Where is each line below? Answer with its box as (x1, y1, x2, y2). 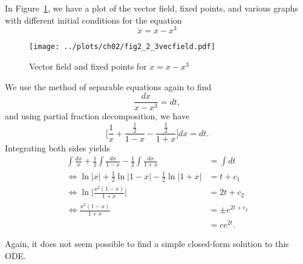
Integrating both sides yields (5, 142, 110, 154)
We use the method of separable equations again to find (5, 80, 212, 93)
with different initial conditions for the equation (5, 13, 182, 26)
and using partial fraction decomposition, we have (5, 110, 190, 122)
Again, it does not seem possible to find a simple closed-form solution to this (5, 237, 289, 250)
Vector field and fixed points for (29, 59, 147, 72)
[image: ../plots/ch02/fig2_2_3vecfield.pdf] (29, 42, 215, 51)
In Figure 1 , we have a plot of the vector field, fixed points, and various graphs (5, 2, 298, 14)
